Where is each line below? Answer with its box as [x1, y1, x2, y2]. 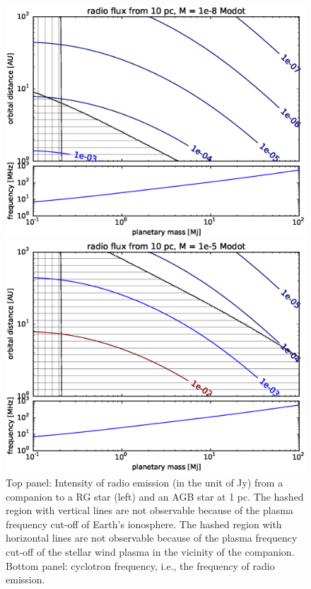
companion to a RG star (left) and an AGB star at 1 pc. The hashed [6, 489, 304, 503]
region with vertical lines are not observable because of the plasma [6, 503, 293, 518]
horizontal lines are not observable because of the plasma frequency [6, 530, 298, 545]
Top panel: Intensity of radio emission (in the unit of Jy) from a [6, 475, 283, 490]
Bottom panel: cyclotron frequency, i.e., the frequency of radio [6, 558, 275, 573]
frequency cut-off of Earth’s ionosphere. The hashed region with [6, 516, 282, 531]
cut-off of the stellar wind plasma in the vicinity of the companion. [6, 544, 295, 559]
